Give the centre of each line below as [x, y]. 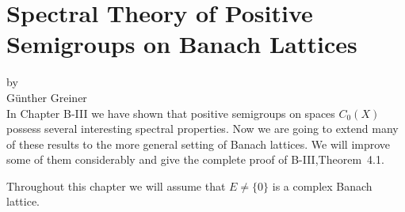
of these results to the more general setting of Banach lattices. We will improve [199, 144]
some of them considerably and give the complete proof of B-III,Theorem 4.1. [195, 159]
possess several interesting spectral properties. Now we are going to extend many [202, 129]
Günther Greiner [47, 97]
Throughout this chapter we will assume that [116, 185]
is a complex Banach [322, 185]
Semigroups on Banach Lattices [182, 44]
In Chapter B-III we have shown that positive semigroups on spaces [171, 113]
